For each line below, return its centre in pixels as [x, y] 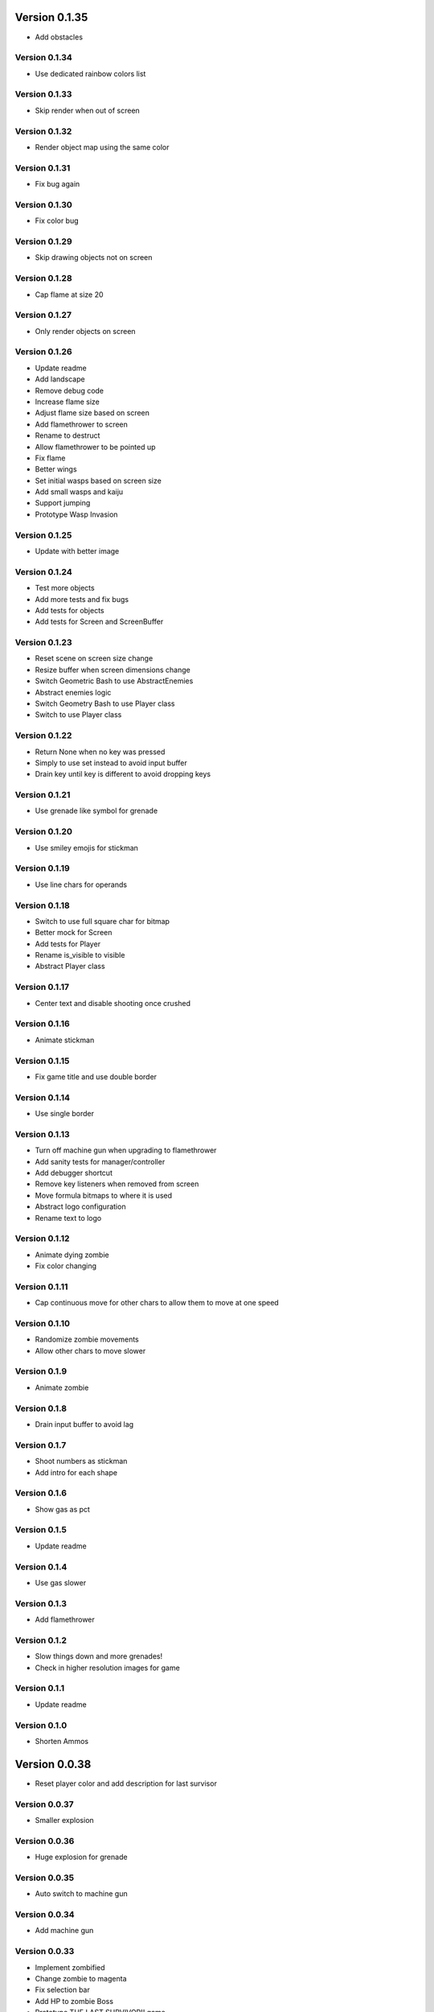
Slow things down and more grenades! [99, 1656]
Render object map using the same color [102, 147]
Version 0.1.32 [43, 131]
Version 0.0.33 [45, 1952]
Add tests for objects [70, 610]
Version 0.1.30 [43, 204]
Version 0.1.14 [43, 1097]
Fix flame [50, 458]
